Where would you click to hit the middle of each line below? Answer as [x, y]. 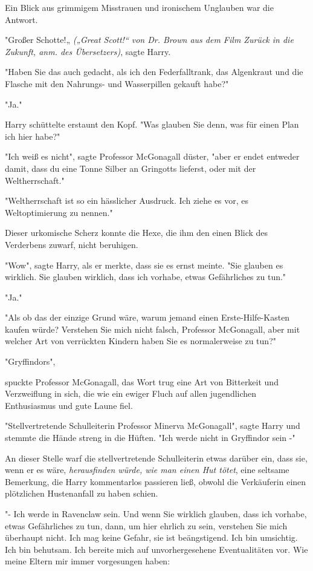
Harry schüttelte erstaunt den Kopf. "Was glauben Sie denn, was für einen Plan [152, 124]
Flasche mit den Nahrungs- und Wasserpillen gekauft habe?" [117, 83]
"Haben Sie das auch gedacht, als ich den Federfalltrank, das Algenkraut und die [154, 72]
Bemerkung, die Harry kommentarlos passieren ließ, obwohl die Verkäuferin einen [156, 481]
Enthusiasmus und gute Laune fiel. [69, 405]
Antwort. [21, 19]
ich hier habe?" [33, 136]
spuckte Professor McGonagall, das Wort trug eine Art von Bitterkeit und [142, 381]
